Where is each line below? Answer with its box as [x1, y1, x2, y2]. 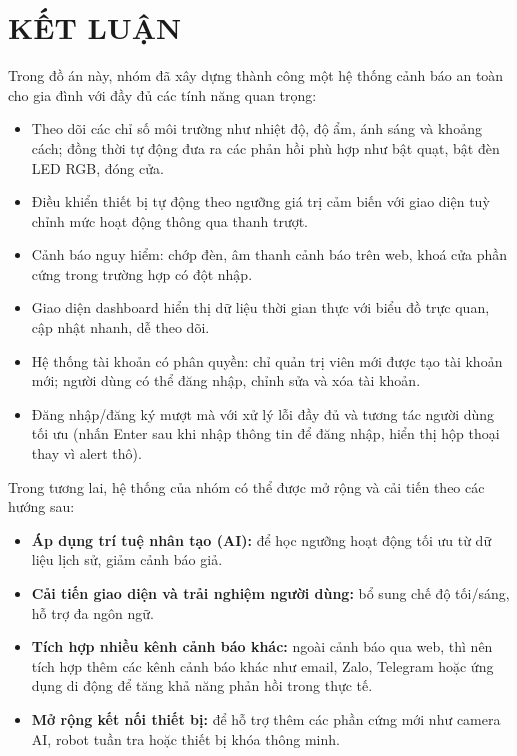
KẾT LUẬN [8, 7, 182, 48]
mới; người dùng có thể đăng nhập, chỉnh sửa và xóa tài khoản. [31, 370, 421, 391]
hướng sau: [8, 496, 75, 517]
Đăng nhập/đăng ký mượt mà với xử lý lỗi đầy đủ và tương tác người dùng [31, 403, 495, 424]
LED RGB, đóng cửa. [31, 157, 164, 178]
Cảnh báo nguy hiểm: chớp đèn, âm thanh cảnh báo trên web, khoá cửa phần [31, 244, 508, 265]
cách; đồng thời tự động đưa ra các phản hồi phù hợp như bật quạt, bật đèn [31, 137, 500, 158]
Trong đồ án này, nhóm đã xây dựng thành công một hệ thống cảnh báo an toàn [8, 65, 504, 86]
